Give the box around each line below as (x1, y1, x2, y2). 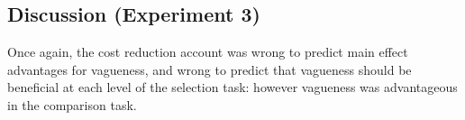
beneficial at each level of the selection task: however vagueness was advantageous (7, 78, 458, 97)
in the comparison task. (7, 95, 137, 114)
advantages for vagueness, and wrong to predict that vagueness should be (7, 60, 412, 78)
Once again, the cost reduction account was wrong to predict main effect (7, 42, 408, 61)
